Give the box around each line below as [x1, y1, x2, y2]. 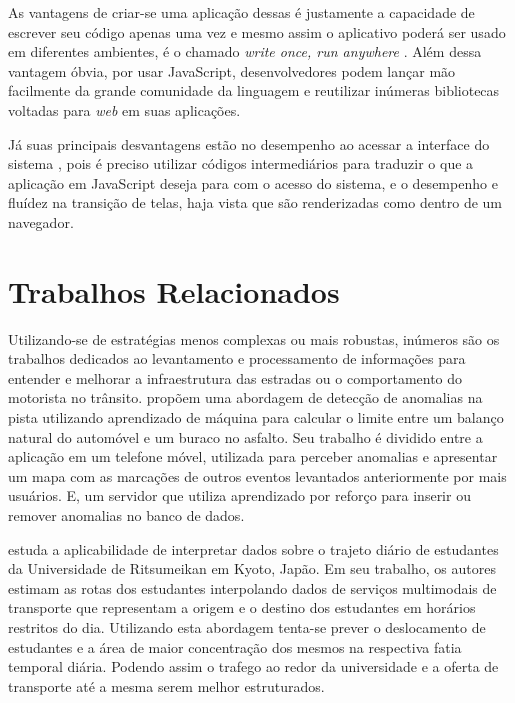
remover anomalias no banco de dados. [8, 505, 245, 525]
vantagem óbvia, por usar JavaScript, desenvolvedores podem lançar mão [8, 60, 456, 81]
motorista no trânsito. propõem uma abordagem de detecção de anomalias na [8, 387, 483, 408]
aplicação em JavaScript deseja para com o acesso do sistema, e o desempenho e [8, 172, 498, 193]
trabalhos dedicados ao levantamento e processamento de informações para [8, 348, 466, 369]
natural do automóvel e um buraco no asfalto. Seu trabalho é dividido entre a [8, 426, 483, 447]
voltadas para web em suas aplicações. [8, 99, 241, 120]
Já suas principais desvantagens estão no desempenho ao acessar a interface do [8, 133, 490, 154]
